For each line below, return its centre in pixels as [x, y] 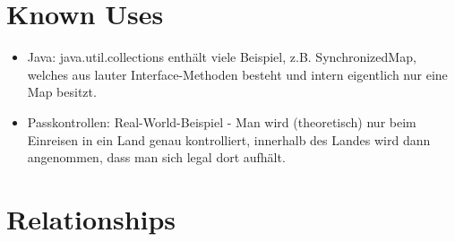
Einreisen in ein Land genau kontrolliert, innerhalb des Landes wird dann [229, 139]
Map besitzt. [62, 92]
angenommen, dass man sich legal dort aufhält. [156, 157]
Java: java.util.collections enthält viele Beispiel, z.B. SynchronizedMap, [222, 57]
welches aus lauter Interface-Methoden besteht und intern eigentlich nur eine [237, 74]
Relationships [91, 218]
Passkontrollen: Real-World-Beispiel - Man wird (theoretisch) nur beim [222, 121]
